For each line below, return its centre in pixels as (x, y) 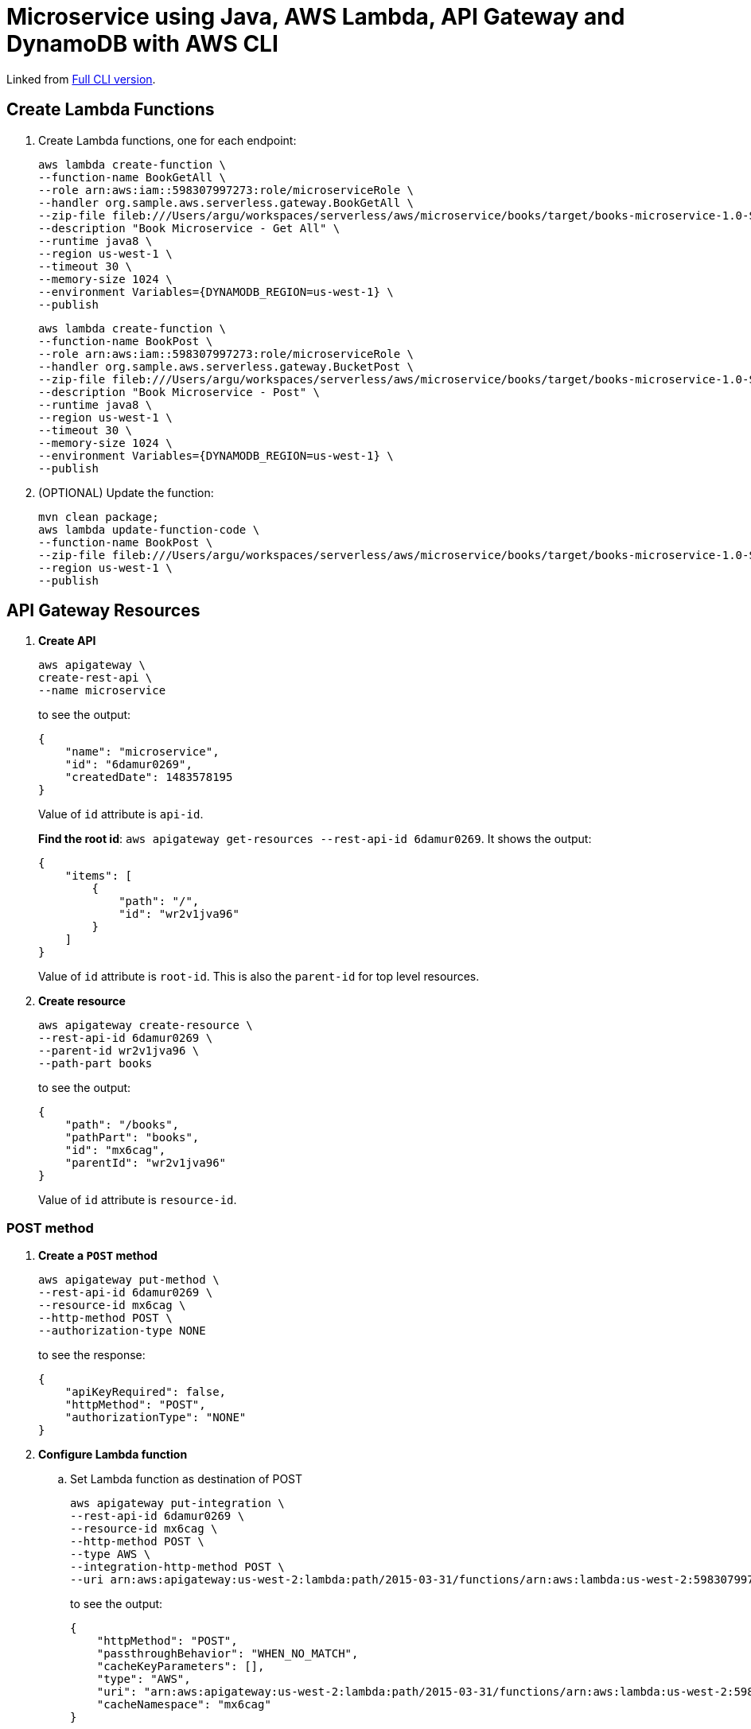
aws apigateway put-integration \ (177, 1504)
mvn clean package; (99, 517)
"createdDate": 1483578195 (149, 777)
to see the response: (92, 1355)
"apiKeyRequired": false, (146, 1392)
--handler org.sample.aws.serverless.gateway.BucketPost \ (226, 366)
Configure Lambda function (113, 1455)
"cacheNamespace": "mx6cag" (184, 1705)
